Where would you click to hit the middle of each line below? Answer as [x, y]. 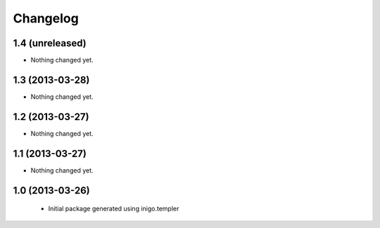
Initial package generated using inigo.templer [114, 209]
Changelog [46, 18]
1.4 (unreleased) [50, 43]
